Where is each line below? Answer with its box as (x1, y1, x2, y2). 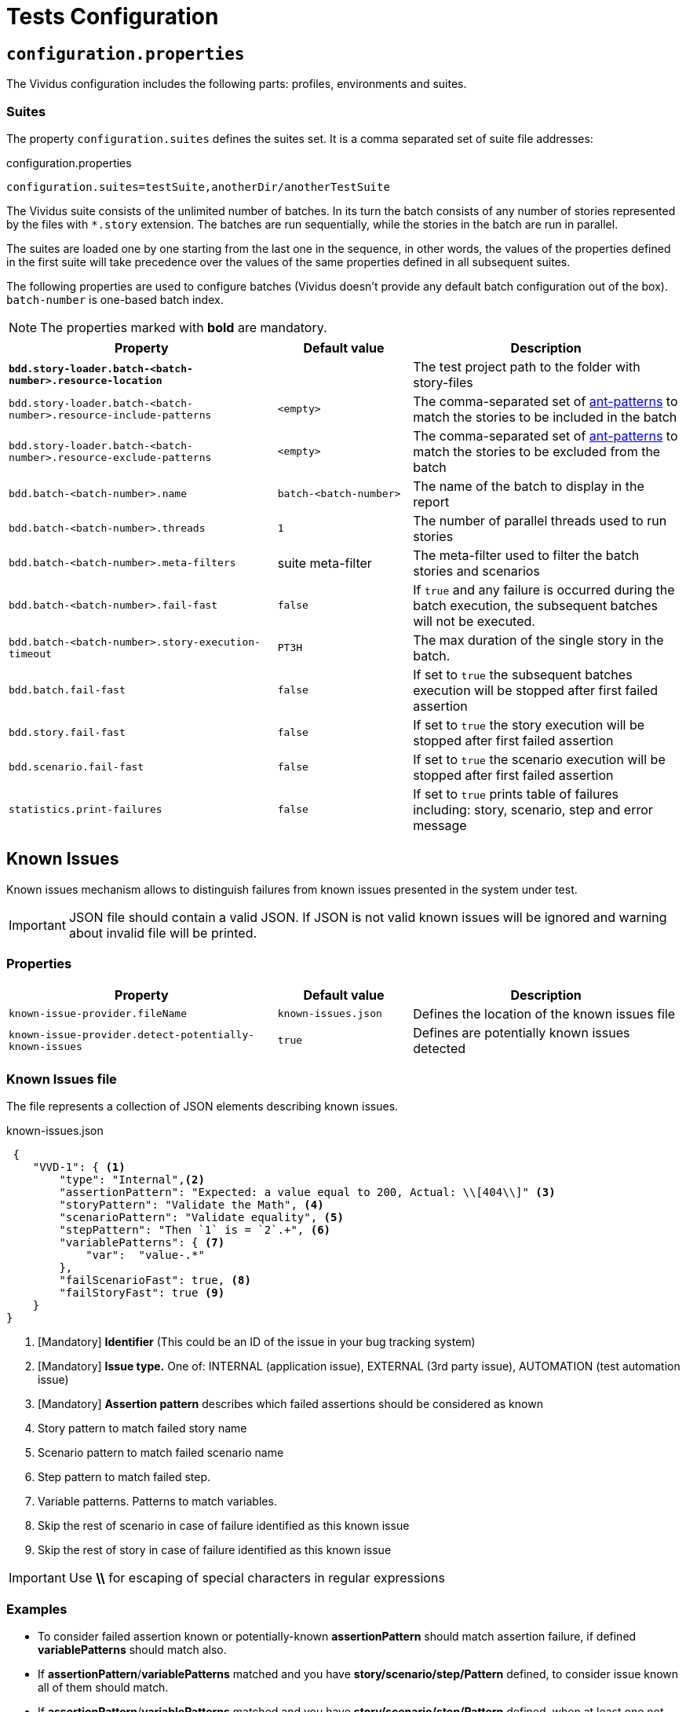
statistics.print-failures (9, 803, 162, 816)
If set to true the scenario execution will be (413, 751, 666, 767)
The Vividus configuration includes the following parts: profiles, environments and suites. (6, 77, 467, 91)
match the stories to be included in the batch (413, 408, 677, 425)
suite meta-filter (277, 554, 372, 571)
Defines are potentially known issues (413, 1024, 630, 1041)
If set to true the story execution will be (413, 716, 645, 733)
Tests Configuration (6, 3, 219, 30)
